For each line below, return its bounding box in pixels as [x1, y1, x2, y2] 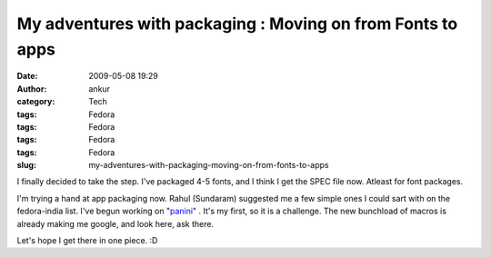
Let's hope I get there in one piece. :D [16, 235, 158, 246]
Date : [16, 71, 38, 82]
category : [16, 96, 55, 107]
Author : [16, 83, 47, 94]
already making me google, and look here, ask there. [16, 218, 214, 229]
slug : [16, 160, 36, 171]
